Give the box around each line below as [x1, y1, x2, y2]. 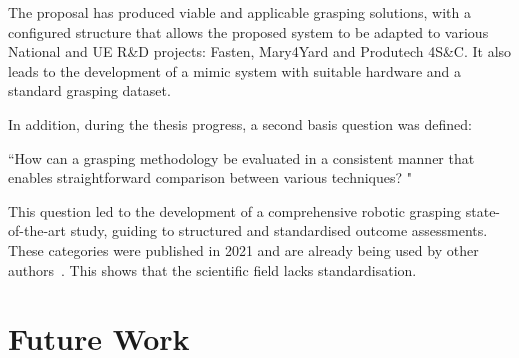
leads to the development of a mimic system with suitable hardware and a [8, 60, 462, 81]
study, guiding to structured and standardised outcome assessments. [70, 220, 488, 241]
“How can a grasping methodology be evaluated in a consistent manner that [8, 147, 475, 168]
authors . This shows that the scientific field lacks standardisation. [8, 259, 417, 280]
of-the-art [8, 220, 66, 241]
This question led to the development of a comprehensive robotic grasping [8, 200, 462, 221]
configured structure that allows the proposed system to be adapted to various [8, 21, 489, 42]
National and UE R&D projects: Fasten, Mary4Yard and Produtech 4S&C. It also [8, 41, 512, 62]
